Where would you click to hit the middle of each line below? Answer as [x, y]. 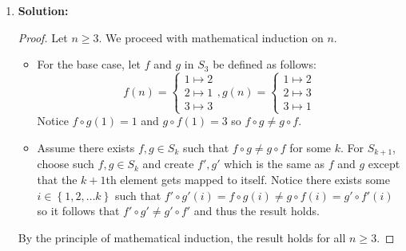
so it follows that [78, 211]
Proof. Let [43, 37]
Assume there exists [86, 147]
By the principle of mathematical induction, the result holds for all [182, 237]
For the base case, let [89, 64]
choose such [66, 164]
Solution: [43, 10]
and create [168, 164]
